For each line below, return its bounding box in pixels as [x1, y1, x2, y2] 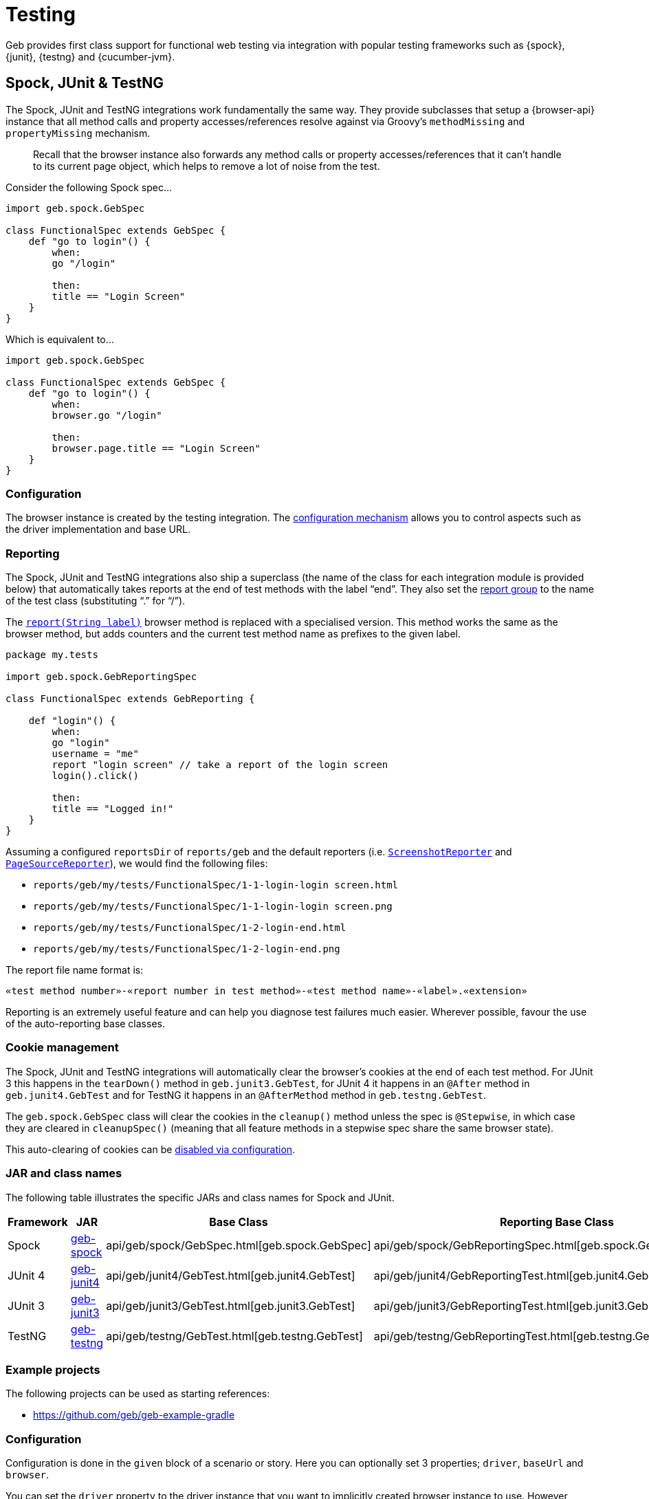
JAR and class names [5, 1166, 122, 1181]
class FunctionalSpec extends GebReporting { [5, 693, 255, 705]
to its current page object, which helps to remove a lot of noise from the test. [33, 160, 380, 172]
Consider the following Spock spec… [5, 181, 173, 193]
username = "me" [52, 748, 139, 760]
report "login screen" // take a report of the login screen [52, 759, 388, 771]
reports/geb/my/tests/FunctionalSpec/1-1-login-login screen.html [33, 879, 399, 891]
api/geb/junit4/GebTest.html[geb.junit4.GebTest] [106, 1268, 355, 1282]
